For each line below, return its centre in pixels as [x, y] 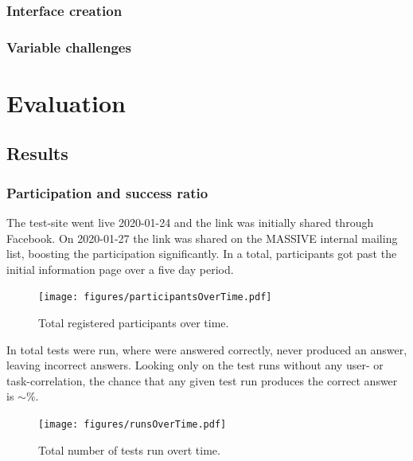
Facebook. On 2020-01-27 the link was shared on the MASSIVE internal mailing [202, 238]
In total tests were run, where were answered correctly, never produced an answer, [207, 349]
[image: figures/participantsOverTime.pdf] [155, 297]
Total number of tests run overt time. [129, 449]
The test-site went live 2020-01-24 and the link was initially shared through [190, 223]
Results [37, 153]
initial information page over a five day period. [120, 269]
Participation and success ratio [107, 192]
